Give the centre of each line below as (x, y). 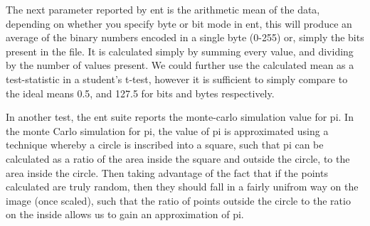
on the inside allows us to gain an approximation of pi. (125, 214)
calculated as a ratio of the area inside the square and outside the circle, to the (178, 158)
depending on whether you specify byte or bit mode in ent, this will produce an (179, 23)
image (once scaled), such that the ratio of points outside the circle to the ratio (178, 200)
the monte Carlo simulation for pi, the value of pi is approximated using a (167, 130)
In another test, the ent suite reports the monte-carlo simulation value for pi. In (180, 117)
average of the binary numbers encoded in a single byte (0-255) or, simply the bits (185, 37)
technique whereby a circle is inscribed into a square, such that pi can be (165, 145)
